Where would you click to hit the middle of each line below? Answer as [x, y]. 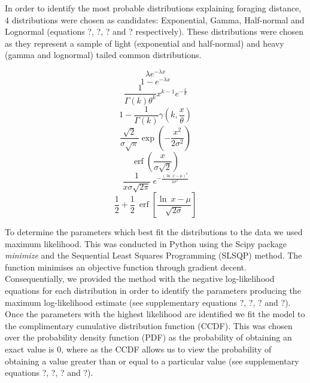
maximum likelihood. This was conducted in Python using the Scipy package [146, 243]
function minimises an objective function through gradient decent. [126, 267]
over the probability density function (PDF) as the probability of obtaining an [148, 337]
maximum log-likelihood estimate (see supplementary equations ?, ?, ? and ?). [148, 302]
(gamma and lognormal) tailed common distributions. [103, 55]
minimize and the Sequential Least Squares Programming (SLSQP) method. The [154, 255]
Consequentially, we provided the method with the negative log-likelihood [140, 279]
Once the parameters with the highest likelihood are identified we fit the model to [155, 314]
